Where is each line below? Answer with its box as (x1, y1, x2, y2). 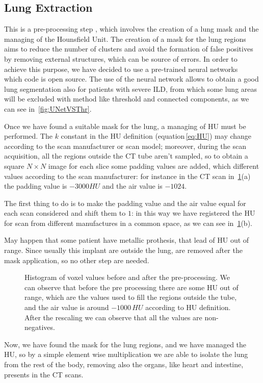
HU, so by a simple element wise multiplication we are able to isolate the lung (4, 349, 248, 360)
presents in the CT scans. (4, 369, 84, 379)
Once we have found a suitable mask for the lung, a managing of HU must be (4, 120, 246, 131)
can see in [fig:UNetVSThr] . (4, 103, 92, 114)
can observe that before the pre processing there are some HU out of (24, 282, 239, 292)
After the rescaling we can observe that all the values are (24, 312, 202, 322)
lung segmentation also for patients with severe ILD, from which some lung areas (4, 83, 257, 94)
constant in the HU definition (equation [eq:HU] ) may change (61, 131, 252, 141)
